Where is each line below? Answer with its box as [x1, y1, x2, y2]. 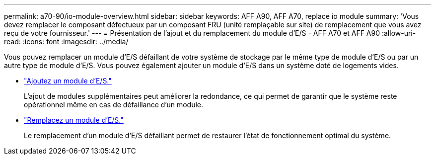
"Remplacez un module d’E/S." [24, 116, 124, 124]
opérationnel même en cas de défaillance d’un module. [24, 100, 204, 109]
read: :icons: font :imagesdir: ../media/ [4, 37, 129, 46]
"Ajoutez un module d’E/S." [24, 77, 112, 85]
